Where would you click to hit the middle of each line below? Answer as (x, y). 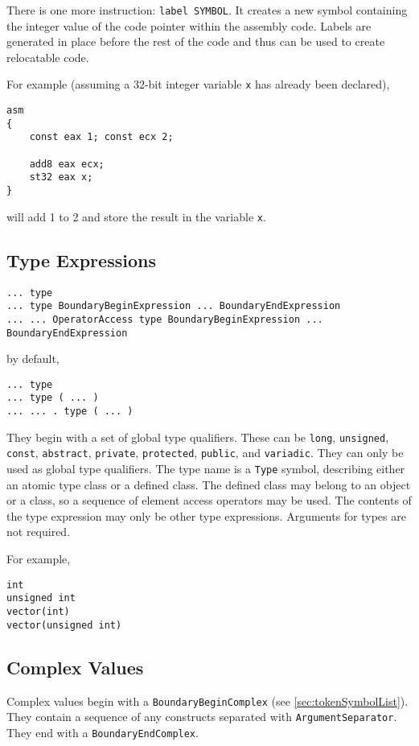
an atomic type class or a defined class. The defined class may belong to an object (209, 484)
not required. (39, 532)
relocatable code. (48, 57)
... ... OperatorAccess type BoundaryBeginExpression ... (165, 319)
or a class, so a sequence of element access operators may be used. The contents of (209, 500)
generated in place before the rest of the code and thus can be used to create (196, 41)
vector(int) (38, 611)
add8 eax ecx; (67, 164)
